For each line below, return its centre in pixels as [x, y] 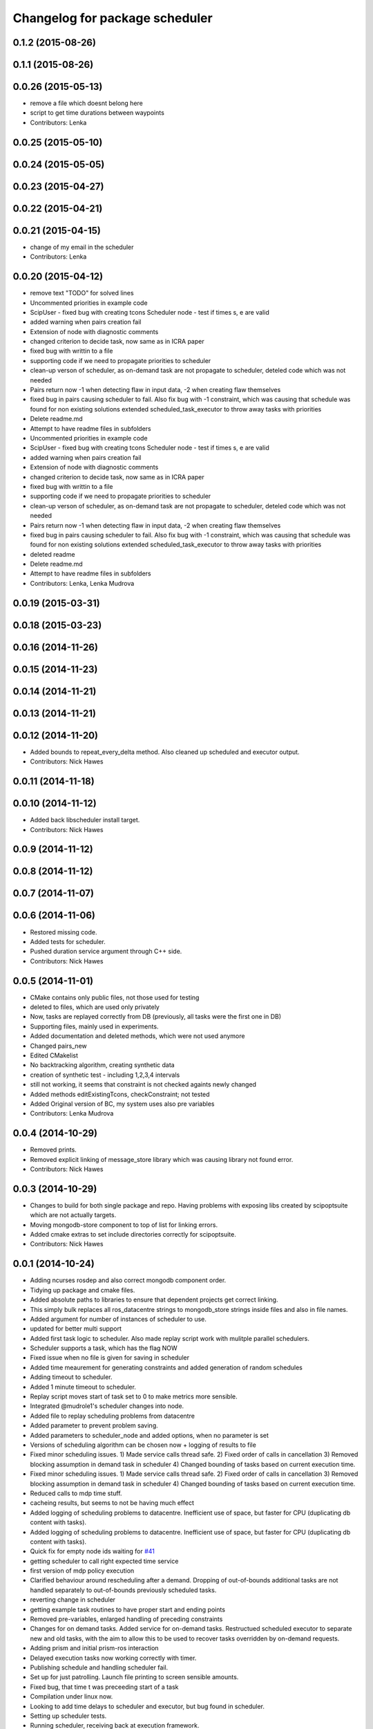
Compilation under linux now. [71, 1696]
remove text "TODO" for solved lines [82, 293]
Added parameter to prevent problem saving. [94, 1425]
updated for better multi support [76, 1329]
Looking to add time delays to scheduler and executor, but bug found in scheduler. [147, 1706]
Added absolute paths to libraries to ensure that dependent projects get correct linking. [154, 1300]
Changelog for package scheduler [113, 18]
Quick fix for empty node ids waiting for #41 [92, 1551]
